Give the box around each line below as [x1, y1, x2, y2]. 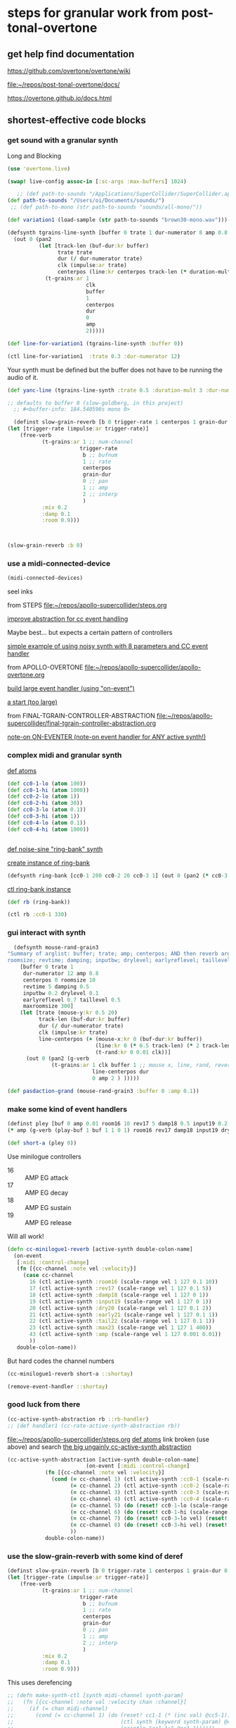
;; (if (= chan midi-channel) [7, 1705, 109, 1712]
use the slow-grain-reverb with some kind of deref [7, 1551, 183, 1561]
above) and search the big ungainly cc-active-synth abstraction [7, 1443, 192, 1451]
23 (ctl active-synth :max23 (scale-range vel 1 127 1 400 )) [29, 1324, 212, 1331]
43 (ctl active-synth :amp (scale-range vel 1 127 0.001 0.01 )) [29, 1331, 221, 1338]
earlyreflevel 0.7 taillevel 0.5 [22, 996, 121, 1004]
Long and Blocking [7, 152, 62, 160]
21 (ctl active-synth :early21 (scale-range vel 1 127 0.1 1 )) [29, 1311, 218, 1319]
